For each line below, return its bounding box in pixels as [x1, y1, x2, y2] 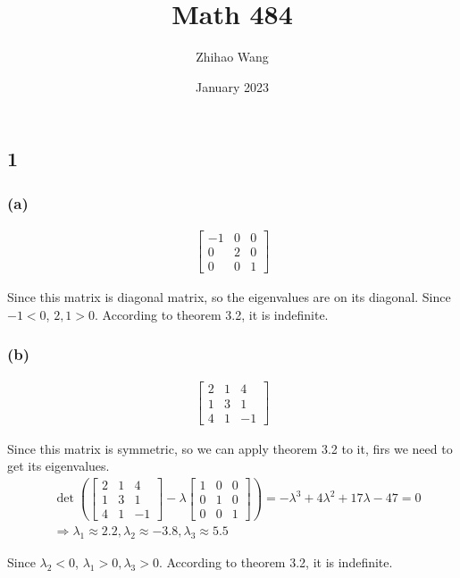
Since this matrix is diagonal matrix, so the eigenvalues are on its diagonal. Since [7, 288, 451, 306]
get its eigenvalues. [7, 457, 110, 475]
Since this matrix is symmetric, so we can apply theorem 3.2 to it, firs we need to [7, 439, 453, 457]
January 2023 [196, 77, 269, 96]
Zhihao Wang [196, 47, 269, 66]
